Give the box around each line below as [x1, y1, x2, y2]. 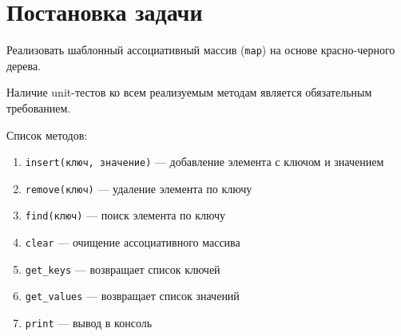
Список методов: [6, 126, 88, 143]
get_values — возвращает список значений [25, 287, 240, 304]
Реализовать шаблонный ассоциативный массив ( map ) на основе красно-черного [6, 42, 395, 58]
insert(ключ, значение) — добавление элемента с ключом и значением [25, 153, 384, 170]
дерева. [6, 57, 42, 73]
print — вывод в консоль [25, 314, 153, 331]
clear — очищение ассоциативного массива [25, 234, 240, 251]
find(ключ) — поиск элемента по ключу [25, 207, 225, 223]
